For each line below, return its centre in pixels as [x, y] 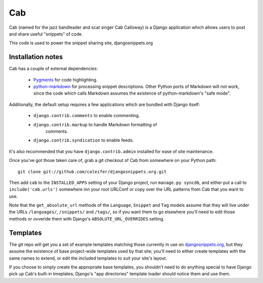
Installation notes [36, 57]
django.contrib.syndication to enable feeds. [84, 140]
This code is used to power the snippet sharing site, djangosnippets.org [81, 43]
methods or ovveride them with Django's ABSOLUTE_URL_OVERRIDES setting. [87, 219]
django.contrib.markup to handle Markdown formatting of [95, 124]
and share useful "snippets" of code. [46, 34]
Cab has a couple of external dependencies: [54, 69]
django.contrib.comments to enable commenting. [87, 116]
